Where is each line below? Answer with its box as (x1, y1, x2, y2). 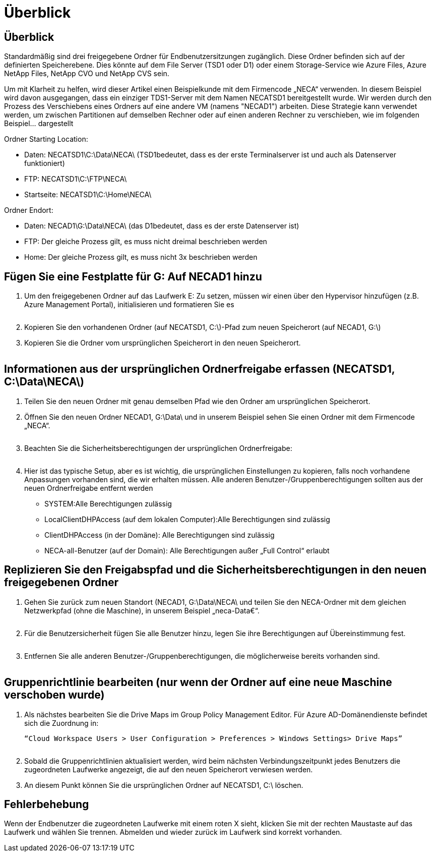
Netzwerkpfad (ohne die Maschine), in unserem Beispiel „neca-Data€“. (24, 606, 260, 615)
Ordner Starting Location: (4, 135, 88, 144)
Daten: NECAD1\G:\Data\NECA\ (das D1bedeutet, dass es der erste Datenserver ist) (24, 221, 299, 231)
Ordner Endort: (4, 206, 53, 215)
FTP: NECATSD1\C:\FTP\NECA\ (24, 175, 127, 184)
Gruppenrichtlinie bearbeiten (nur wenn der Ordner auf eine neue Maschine (4, 676, 392, 689)
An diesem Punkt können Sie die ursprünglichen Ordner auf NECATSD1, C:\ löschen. (24, 780, 303, 789)
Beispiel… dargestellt (4, 119, 74, 128)
